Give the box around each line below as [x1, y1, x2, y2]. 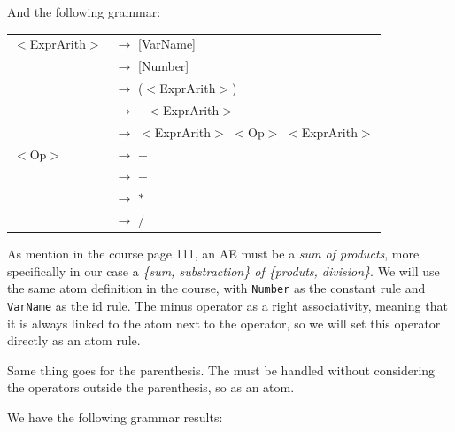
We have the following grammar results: [7, 408, 223, 427]
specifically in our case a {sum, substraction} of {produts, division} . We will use [7, 261, 440, 280]
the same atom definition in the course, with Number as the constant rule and [7, 279, 426, 297]
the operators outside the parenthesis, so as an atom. [7, 378, 295, 397]
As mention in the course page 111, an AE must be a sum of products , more [7, 244, 420, 263]
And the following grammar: [7, 3, 161, 20]
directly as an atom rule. [7, 331, 141, 350]
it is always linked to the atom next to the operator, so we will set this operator [7, 313, 441, 332]
